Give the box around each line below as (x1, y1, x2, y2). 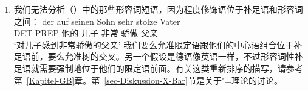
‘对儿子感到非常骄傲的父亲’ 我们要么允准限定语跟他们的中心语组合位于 (13, 38, 294, 51)
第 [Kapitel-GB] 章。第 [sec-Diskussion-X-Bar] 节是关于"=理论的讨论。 (13, 74, 283, 86)
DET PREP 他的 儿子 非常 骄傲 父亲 (13, 27, 159, 39)
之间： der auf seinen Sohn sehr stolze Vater (13, 14, 180, 27)
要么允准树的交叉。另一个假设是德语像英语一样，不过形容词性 (47, 50, 295, 63)
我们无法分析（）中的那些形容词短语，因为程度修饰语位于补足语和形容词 (13, 3, 303, 15)
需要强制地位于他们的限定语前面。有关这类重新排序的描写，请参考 (39, 61, 303, 74)
